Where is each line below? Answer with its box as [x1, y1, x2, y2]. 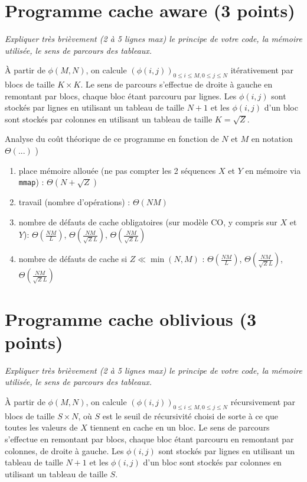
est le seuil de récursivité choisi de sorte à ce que [102, 409, 278, 422]
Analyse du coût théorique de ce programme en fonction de [5, 132, 219, 145]
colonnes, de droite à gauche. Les [5, 444, 124, 457]
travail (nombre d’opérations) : [18, 196, 130, 208]
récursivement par [230, 395, 296, 407]
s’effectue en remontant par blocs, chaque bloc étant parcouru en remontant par [5, 432, 294, 445]
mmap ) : [18, 176, 44, 188]
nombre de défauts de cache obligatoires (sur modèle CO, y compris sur [18, 215, 277, 228]
